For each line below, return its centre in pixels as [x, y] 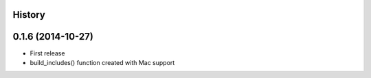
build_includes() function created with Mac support [102, 62]
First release [47, 53]
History [29, 15]
